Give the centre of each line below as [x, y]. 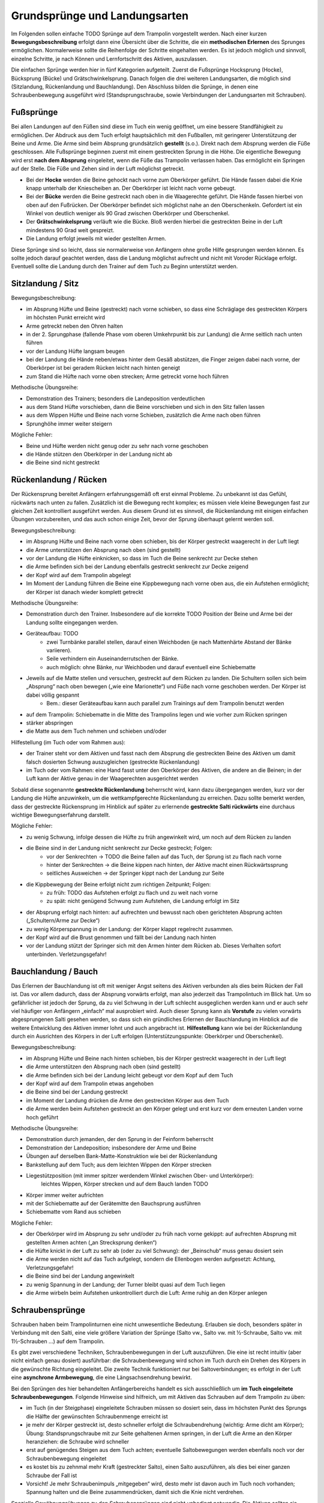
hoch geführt [42, 1117]
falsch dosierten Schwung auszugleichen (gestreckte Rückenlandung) [113, 762]
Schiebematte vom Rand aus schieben [73, 1212]
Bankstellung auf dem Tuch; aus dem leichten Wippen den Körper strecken [119, 1165]
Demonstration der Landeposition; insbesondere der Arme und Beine [111, 1148]
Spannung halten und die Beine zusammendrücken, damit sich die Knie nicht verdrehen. [135, 1492]
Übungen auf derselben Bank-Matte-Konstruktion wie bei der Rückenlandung [122, 1156]
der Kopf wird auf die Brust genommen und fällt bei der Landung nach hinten [121, 937]
